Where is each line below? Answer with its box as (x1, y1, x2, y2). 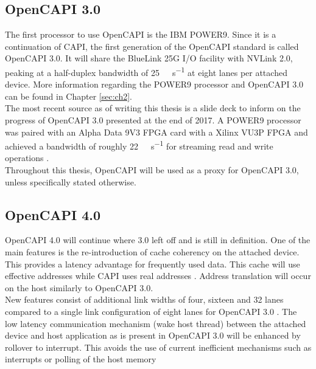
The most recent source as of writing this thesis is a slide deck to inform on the (5, 102, 301, 114)
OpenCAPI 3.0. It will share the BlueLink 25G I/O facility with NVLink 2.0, (5, 52, 293, 64)
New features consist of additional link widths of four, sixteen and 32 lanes (5, 293, 284, 306)
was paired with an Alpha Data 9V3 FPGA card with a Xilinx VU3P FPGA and (5, 125, 308, 138)
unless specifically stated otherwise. (5, 175, 136, 188)
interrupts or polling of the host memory (5, 353, 156, 365)
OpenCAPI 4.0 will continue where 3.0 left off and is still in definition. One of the (5, 233, 311, 246)
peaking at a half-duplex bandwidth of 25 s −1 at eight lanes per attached (5, 64, 287, 78)
